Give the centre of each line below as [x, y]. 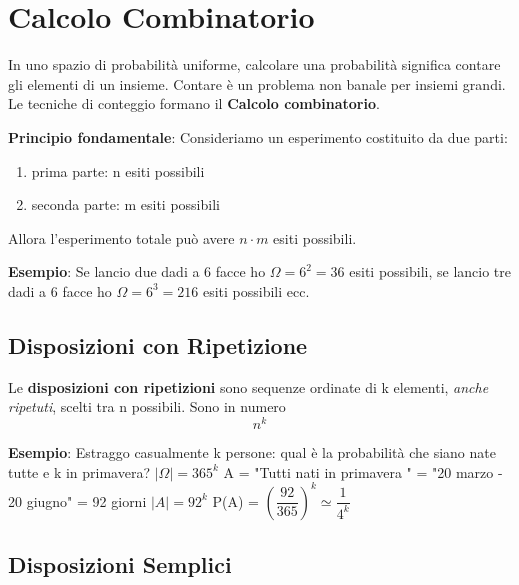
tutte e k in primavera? [79, 471]
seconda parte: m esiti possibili [125, 204]
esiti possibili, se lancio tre [430, 271]
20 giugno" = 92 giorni [77, 500]
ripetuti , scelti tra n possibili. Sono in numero [147, 406]
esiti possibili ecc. [256, 290]
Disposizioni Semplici [120, 564]
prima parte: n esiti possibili [118, 170]
